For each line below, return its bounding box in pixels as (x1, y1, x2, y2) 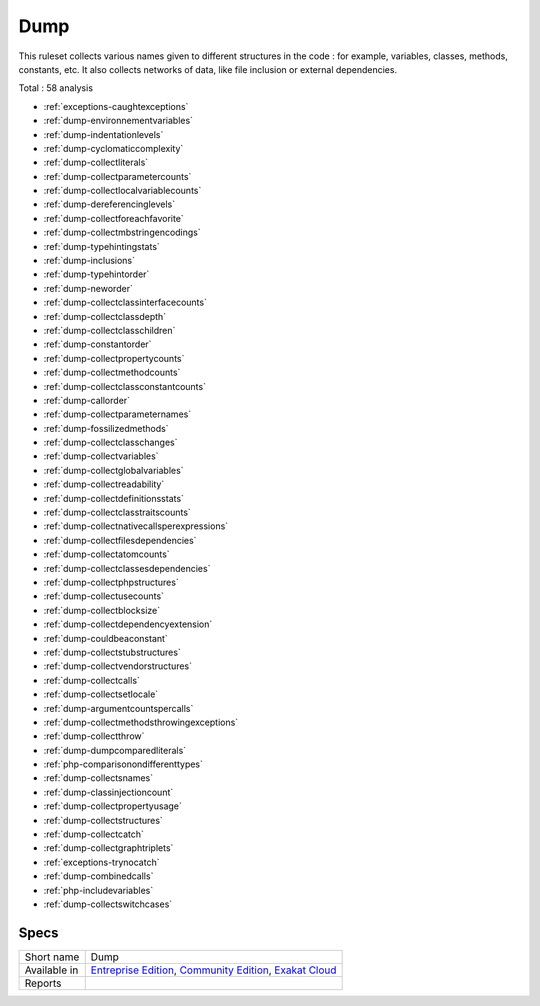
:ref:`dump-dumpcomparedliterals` (43, 744, 187, 756)
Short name (24, 950, 80, 964)
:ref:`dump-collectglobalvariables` (43, 464, 184, 476)
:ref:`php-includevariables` (43, 884, 154, 896)
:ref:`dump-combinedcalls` (43, 870, 154, 882)
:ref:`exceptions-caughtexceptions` (43, 100, 189, 112)
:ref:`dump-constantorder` (43, 338, 152, 350)
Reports (24, 976, 62, 990)
